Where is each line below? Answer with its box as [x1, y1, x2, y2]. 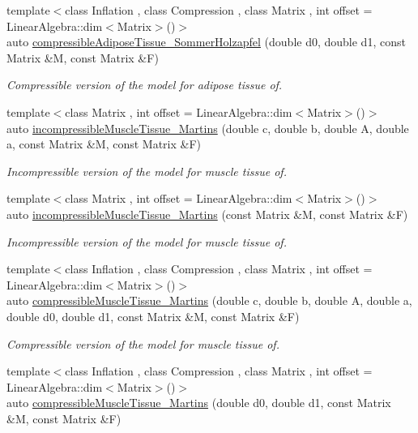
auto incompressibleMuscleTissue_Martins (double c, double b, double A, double [6, 119, 409, 136]
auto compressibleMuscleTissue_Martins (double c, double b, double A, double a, [6, 292, 412, 309]
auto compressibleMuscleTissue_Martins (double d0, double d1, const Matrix [6, 394, 391, 411]
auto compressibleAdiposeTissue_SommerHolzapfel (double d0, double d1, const [6, 33, 406, 50]
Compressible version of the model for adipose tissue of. [6, 76, 283, 93]
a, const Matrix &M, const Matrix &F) [6, 135, 202, 152]
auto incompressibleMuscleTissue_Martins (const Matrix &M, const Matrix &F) [6, 205, 408, 222]
